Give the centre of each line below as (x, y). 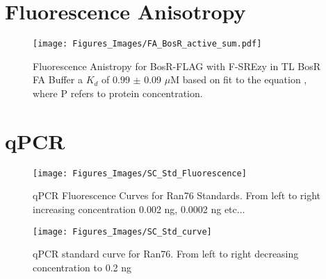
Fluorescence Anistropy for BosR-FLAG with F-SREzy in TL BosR (177, 66)
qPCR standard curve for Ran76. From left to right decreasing (166, 254)
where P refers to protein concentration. (118, 93)
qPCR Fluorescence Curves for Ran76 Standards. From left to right (177, 195)
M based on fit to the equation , (239, 79)
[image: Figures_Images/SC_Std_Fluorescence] (140, 173)
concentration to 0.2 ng (82, 267)
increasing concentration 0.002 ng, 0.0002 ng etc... (139, 209)
